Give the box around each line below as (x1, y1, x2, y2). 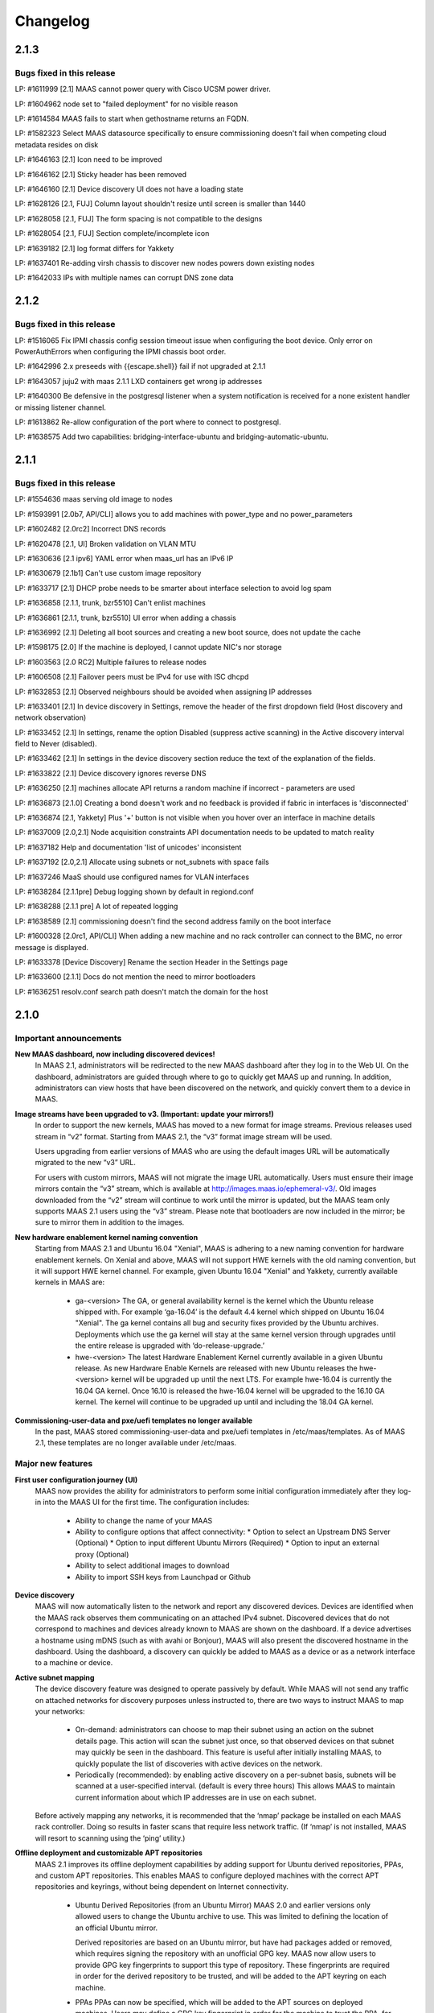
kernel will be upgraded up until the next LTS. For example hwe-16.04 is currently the (110, 1374, 392, 1384)
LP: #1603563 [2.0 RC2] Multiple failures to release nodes (14, 657, 207, 667)
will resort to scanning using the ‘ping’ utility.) (35, 1833, 186, 1843)
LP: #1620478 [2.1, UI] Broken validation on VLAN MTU (14, 539, 197, 548)
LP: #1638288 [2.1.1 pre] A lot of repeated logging (14, 902, 178, 911)
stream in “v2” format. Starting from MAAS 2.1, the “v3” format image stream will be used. (35, 1131, 333, 1141)
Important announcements (14, 1032, 122, 1044)
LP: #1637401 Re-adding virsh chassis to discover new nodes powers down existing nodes (14, 258, 315, 267)
